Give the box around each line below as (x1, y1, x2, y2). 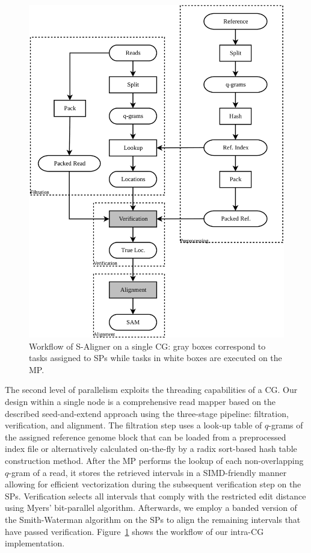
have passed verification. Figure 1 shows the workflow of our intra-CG (5, 525, 264, 537)
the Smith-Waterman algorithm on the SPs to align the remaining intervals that (5, 513, 301, 525)
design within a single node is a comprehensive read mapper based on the (5, 395, 276, 408)
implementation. (5, 537, 65, 549)
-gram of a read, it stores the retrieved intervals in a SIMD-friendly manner (8, 466, 287, 478)
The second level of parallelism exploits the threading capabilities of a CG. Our (5, 383, 298, 396)
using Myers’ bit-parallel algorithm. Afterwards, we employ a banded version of (5, 501, 297, 514)
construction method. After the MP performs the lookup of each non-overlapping (5, 454, 304, 467)
